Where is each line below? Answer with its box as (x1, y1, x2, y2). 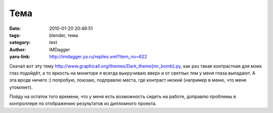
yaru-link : (9, 54, 30, 60)
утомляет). (9, 84, 33, 90)
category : (9, 40, 31, 46)
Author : (9, 46, 26, 53)
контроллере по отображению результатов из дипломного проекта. (9, 100, 157, 106)
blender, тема (49, 32, 78, 38)
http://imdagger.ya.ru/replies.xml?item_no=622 (49, 54, 148, 60)
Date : (9, 25, 21, 31)
